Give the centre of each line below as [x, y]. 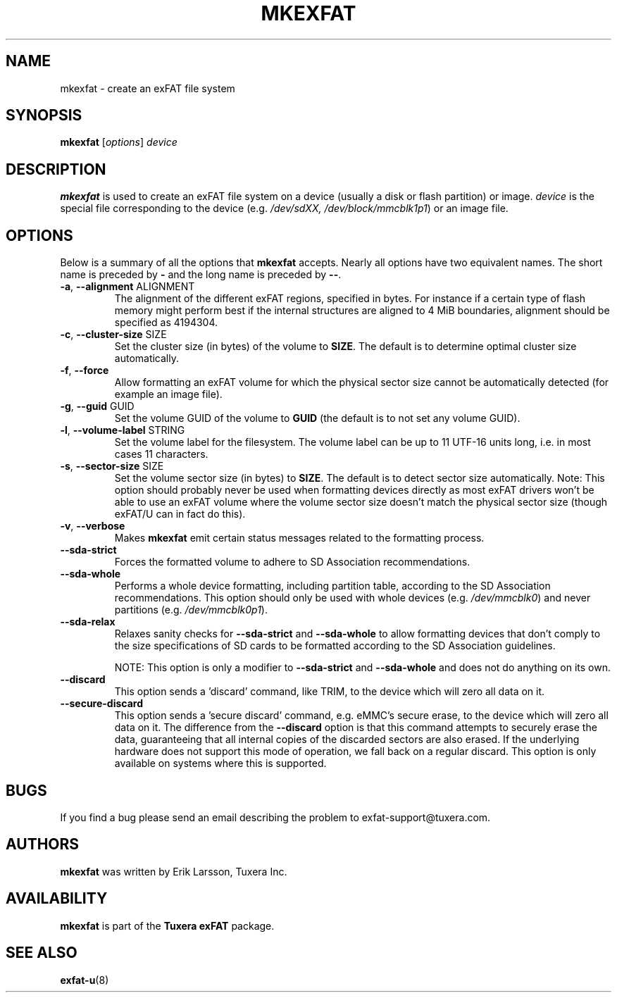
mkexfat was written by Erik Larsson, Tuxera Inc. [174, 871]
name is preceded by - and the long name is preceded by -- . [201, 275]
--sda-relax [88, 622]
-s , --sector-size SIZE [112, 466]
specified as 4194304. [166, 323]
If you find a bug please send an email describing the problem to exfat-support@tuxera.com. [275, 817]
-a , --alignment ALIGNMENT [127, 287]
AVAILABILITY [57, 899]
